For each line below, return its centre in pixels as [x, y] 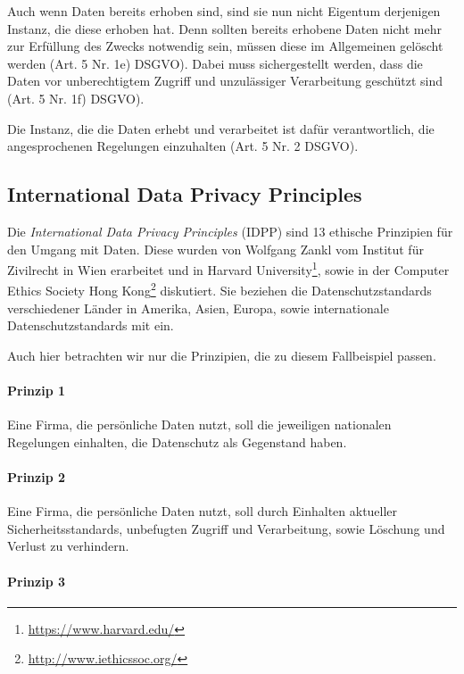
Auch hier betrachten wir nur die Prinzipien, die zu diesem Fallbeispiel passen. [222, 355]
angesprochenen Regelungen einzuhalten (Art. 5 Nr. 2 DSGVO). [183, 146]
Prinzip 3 [37, 581]
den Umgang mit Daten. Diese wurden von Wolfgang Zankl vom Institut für [215, 249]
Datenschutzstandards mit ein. [91, 325]
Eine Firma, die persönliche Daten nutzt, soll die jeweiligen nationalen [199, 424]
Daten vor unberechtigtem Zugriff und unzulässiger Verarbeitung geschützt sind [225, 81]
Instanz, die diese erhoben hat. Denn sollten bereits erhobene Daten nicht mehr [224, 28]
